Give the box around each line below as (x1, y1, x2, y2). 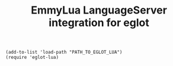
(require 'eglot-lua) (5, 54, 59, 61)
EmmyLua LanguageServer (31, 4, 167, 17)
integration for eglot (49, 16, 149, 29)
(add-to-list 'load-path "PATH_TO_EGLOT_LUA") (5, 49, 123, 55)
